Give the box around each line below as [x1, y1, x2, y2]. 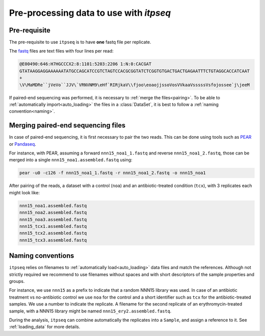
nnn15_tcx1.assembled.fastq [19, 223, 87, 229]
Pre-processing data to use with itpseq [9, 7, 171, 18]
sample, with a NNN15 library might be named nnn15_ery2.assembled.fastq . [9, 308, 172, 314]
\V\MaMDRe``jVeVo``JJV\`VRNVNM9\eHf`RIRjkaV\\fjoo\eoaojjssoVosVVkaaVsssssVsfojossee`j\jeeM [19, 82, 250, 88]
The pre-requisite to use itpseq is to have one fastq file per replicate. [9, 39, 152, 45]
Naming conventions [9, 251, 75, 260]
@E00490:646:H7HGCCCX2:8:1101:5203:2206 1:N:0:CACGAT [19, 61, 152, 67]
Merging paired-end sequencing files [9, 121, 126, 130]
